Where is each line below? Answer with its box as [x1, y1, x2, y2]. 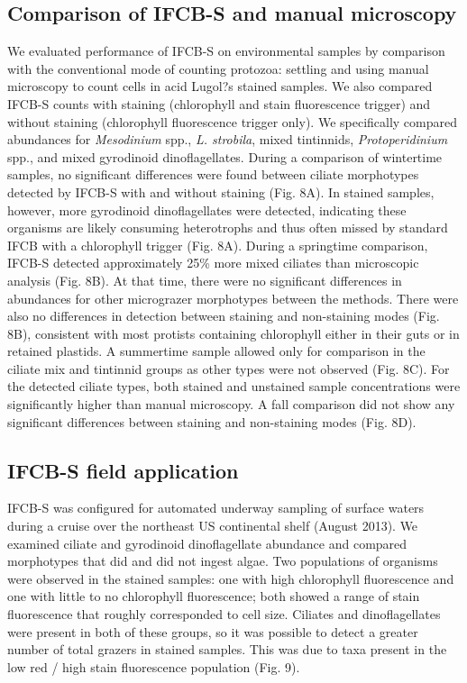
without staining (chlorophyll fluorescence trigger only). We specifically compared [7, 112, 458, 131]
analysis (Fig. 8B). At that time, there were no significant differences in [7, 270, 402, 289]
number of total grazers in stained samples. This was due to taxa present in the [7, 640, 447, 659]
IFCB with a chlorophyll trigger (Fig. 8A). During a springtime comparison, [7, 235, 428, 254]
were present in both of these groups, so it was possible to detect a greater [7, 622, 418, 641]
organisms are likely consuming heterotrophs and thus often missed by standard [7, 218, 448, 237]
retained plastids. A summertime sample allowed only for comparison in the [7, 341, 426, 360]
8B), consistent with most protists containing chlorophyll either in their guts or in [7, 323, 460, 342]
